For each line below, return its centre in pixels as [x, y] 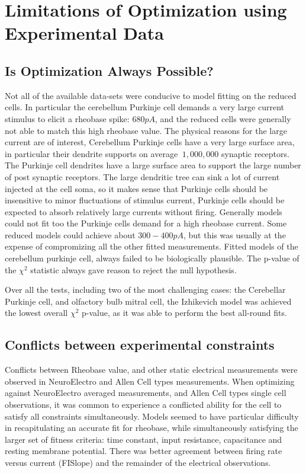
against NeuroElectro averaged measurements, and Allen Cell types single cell [146, 393]
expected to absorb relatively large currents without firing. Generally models [144, 211]
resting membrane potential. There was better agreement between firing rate [144, 451]
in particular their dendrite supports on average [91, 153]
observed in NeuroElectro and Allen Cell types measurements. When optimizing [150, 381]
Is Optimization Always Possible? [109, 70]
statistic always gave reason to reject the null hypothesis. [133, 269]
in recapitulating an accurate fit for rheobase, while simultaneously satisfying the [152, 428]
